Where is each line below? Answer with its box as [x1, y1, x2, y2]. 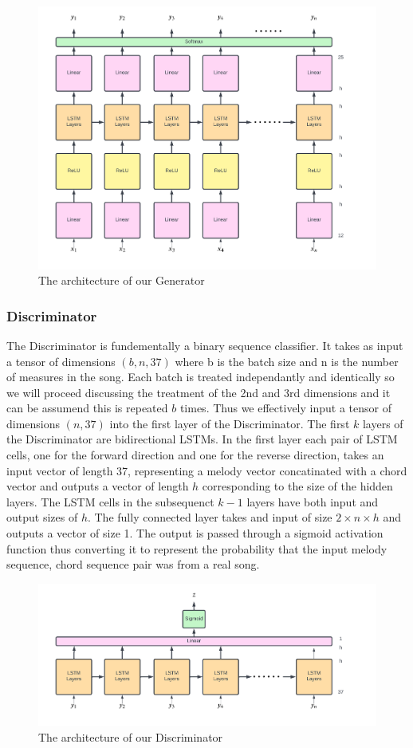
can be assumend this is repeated [6, 400, 168, 416]
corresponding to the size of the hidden [202, 478, 393, 494]
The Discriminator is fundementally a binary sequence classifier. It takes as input [6, 337, 403, 353]
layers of [362, 415, 403, 431]
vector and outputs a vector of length [6, 478, 189, 494]
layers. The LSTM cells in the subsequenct [6, 493, 214, 510]
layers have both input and [246, 493, 379, 510]
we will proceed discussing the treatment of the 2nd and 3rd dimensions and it [6, 384, 391, 400]
